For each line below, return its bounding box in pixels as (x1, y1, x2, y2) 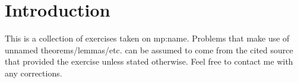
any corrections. (5, 66, 62, 79)
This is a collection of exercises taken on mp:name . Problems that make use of (5, 32, 290, 44)
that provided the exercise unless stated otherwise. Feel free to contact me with (5, 55, 293, 68)
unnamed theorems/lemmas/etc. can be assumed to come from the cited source (5, 43, 293, 56)
